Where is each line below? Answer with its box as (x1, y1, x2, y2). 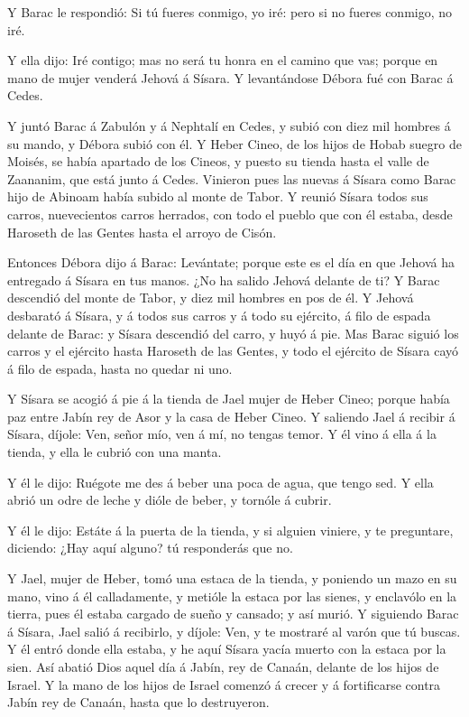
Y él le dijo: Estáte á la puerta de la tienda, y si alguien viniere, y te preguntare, (7, 520, 454, 539)
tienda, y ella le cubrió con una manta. (7, 442, 222, 461)
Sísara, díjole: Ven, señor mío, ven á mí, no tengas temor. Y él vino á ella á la (7, 424, 437, 443)
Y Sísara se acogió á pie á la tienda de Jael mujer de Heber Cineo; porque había (7, 389, 450, 408)
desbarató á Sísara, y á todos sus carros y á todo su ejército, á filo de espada (7, 305, 431, 324)
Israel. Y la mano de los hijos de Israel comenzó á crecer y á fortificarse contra (7, 675, 441, 694)
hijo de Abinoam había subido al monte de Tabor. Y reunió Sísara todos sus (7, 187, 428, 206)
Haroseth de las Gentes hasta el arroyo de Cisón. (7, 222, 277, 241)
